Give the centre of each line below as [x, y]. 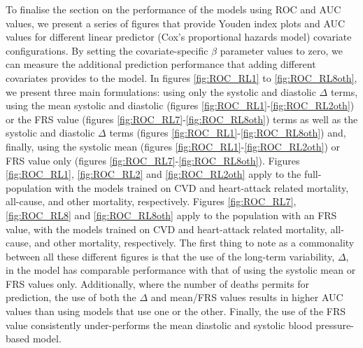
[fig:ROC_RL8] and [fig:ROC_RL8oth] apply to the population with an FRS [171, 215]
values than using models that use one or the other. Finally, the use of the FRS [176, 311]
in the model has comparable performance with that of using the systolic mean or [181, 270]
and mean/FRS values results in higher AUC [247, 297]
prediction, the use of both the [71, 297]
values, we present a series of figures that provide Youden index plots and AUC [176, 23]
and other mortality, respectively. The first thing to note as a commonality [194, 243]
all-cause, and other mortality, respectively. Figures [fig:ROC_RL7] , [151, 201]
